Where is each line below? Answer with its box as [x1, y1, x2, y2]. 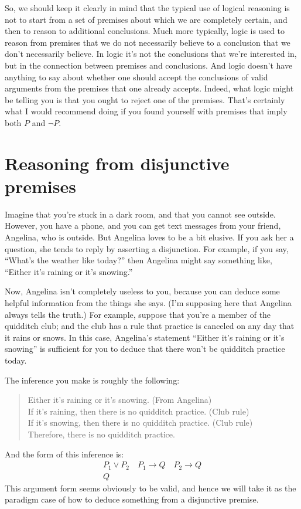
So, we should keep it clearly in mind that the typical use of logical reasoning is [5, 2, 290, 13]
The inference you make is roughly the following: [5, 374, 180, 386]
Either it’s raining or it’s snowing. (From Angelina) [28, 393, 212, 406]
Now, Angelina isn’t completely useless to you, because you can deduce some [5, 285, 280, 297]
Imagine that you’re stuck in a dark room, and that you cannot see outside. [5, 208, 276, 220]
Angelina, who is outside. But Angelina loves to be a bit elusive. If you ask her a [5, 231, 294, 243]
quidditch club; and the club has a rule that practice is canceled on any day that [5, 320, 295, 332]
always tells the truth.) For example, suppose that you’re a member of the [5, 308, 271, 320]
